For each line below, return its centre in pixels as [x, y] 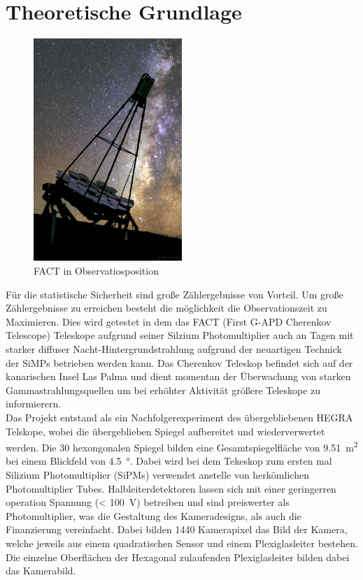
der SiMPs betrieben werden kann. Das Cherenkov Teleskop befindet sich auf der [179, 362]
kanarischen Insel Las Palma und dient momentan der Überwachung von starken [178, 376]
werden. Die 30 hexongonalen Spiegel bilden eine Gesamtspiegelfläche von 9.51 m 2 [182, 446]
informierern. [34, 404]
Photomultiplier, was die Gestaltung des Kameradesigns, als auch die [154, 515]
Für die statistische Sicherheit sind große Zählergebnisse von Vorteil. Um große [175, 294]
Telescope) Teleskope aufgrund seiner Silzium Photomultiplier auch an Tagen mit [180, 335]
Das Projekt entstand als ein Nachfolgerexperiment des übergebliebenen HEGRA [179, 417]
